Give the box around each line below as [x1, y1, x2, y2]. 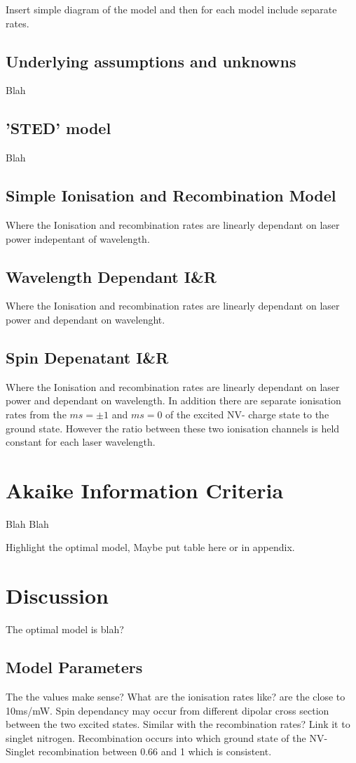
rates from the [6, 406, 67, 421]
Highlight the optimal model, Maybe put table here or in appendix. [6, 540, 295, 555]
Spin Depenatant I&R [6, 346, 169, 368]
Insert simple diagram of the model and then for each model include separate [6, 2, 337, 16]
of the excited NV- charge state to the [165, 406, 329, 421]
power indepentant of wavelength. [6, 231, 150, 246]
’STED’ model [6, 117, 111, 139]
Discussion [6, 581, 109, 610]
